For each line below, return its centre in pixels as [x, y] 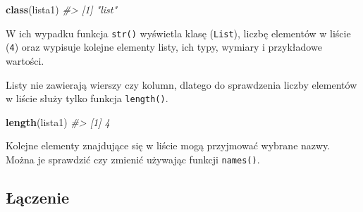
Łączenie [37, 197]
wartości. [25, 60]
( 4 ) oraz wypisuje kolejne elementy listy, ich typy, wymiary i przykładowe [164, 47]
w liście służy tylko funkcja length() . [87, 98]
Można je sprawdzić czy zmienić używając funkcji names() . [133, 159]
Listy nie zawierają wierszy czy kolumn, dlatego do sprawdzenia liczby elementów [181, 84]
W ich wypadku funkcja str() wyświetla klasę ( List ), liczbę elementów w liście [178, 33]
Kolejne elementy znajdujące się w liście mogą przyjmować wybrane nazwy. [168, 145]
